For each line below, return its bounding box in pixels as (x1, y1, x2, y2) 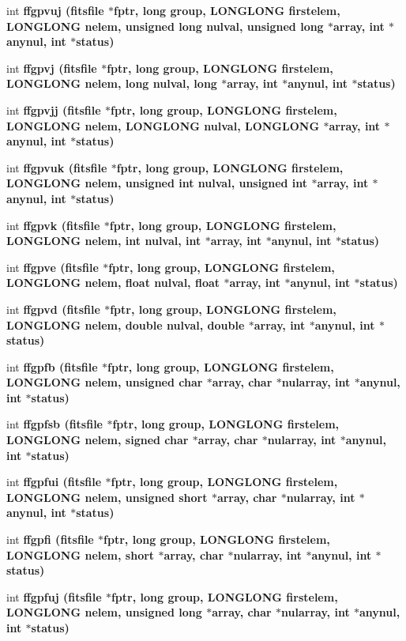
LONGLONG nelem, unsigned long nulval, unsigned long (6, 17, 324, 34)
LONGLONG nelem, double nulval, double (6, 316, 245, 333)
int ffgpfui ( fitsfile (6, 473, 102, 490)
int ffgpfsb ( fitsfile (6, 416, 103, 432)
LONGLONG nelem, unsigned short (6, 488, 208, 505)
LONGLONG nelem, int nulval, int (6, 232, 201, 249)
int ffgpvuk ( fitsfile (6, 159, 107, 175)
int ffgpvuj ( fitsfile (6, 2, 104, 18)
